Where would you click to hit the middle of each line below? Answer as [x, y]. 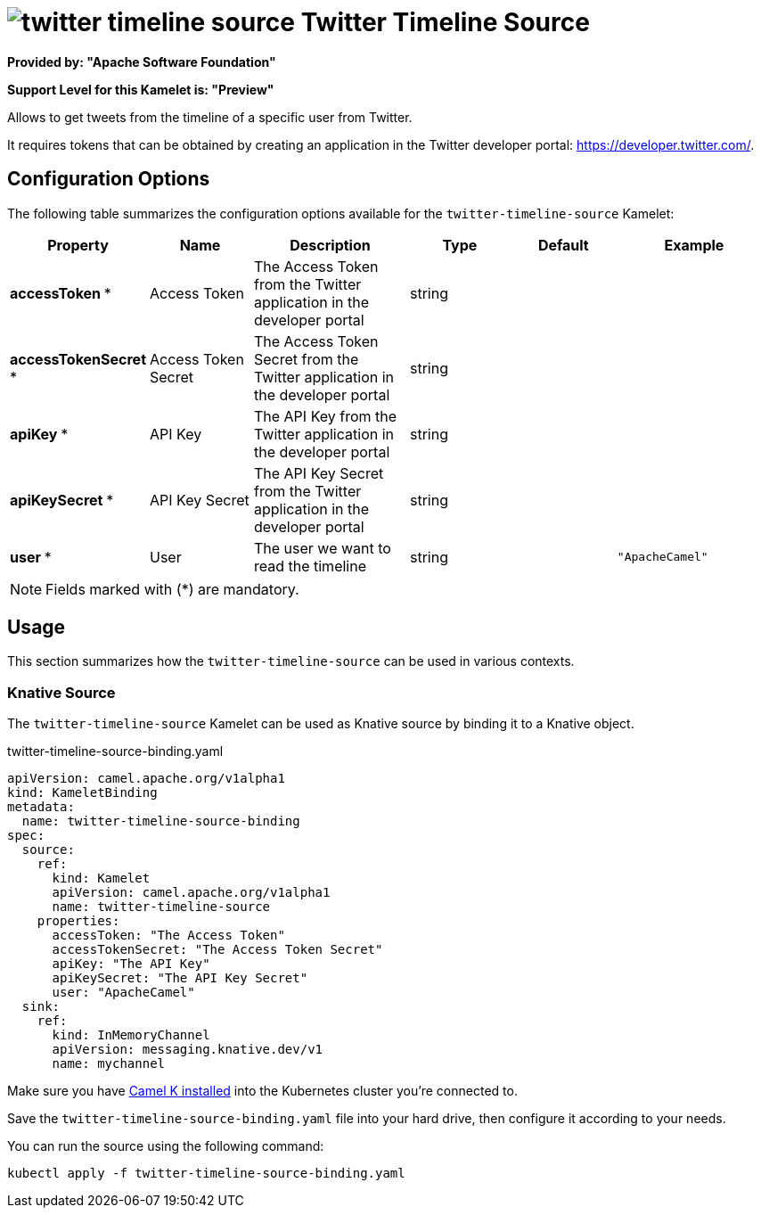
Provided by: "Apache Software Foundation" [142, 62]
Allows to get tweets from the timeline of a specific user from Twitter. [210, 117]
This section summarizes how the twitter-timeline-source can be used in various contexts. [291, 661]
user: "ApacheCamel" [123, 993]
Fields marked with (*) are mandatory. [172, 589]
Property [78, 245]
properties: [78, 921]
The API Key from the [325, 416]
